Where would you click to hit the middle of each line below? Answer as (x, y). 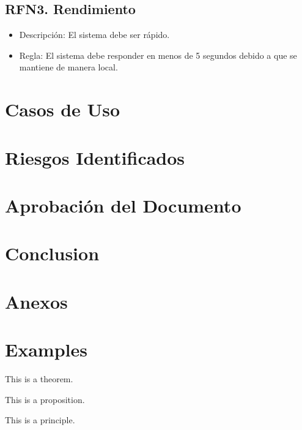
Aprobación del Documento (123, 205)
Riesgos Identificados (95, 157)
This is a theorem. (39, 378)
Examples (46, 349)
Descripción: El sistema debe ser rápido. (94, 35)
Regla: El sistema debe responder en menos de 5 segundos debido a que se (158, 55)
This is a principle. (40, 420)
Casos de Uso (63, 109)
